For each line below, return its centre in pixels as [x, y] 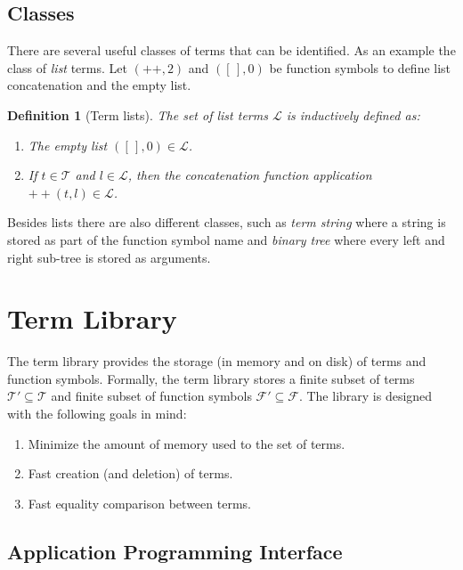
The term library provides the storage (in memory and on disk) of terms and [217, 361]
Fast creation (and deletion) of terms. [130, 473]
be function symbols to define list [360, 67]
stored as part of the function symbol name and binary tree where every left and [226, 239]
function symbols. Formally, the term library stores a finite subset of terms [211, 378]
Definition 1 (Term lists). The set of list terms [138, 114]
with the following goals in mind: [97, 414]
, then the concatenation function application [250, 175]
